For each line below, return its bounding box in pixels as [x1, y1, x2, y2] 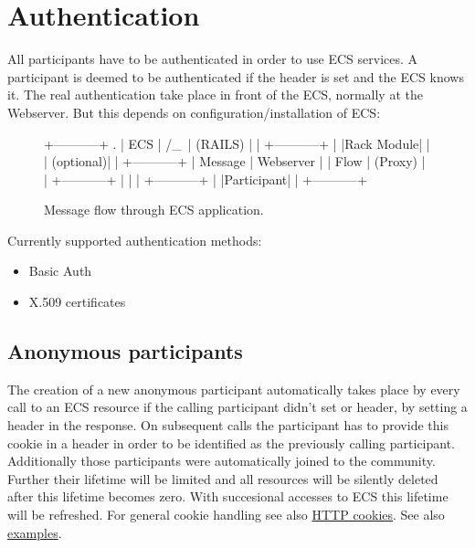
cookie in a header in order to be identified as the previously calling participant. [7, 433, 455, 452]
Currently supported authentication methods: [7, 230, 262, 249]
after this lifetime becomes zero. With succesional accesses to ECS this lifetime [7, 487, 449, 506]
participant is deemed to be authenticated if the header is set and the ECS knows [7, 67, 464, 86]
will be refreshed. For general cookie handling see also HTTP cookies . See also [7, 505, 445, 524]
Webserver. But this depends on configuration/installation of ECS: [7, 102, 381, 121]
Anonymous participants [7, 337, 243, 365]
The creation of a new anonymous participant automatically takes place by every [7, 379, 460, 398]
